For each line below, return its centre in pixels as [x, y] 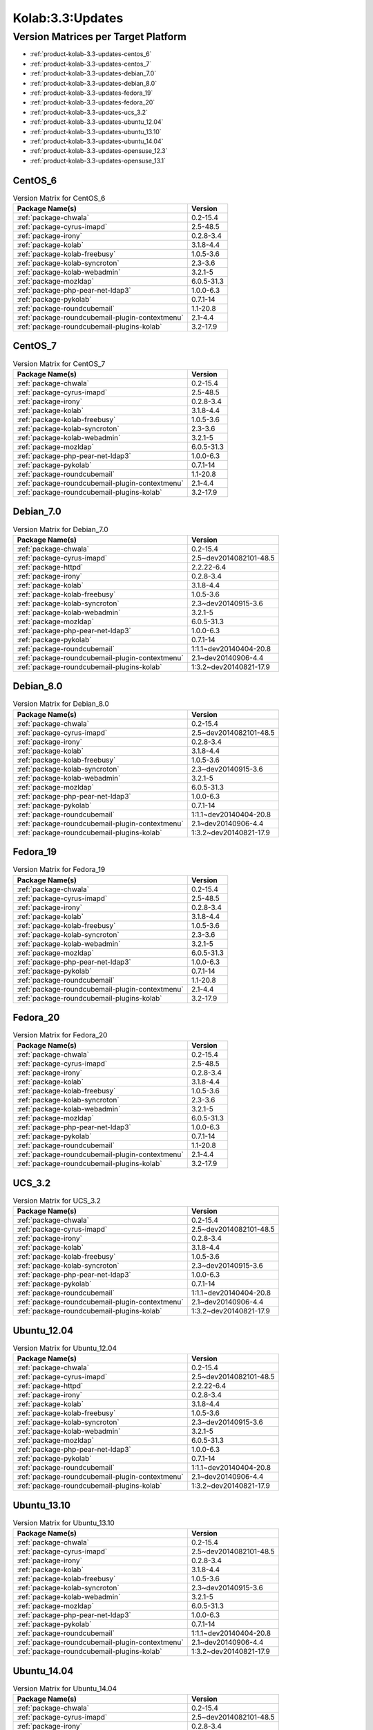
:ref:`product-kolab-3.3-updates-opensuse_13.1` [98, 161]
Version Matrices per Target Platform [99, 37]
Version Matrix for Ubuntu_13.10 [64, 1522]
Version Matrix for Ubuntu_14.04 [65, 1688]
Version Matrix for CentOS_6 [59, 198]
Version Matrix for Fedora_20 [60, 1035]
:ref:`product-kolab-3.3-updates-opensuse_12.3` [99, 151]
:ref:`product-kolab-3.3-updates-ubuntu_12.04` [97, 122]
